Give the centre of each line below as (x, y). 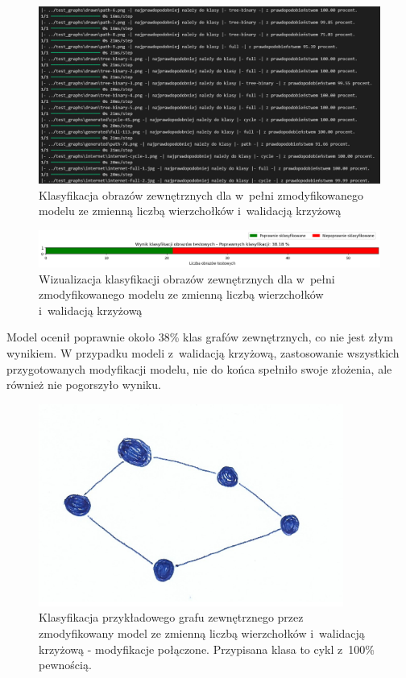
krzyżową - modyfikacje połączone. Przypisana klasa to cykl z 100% (207, 649)
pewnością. (65, 665)
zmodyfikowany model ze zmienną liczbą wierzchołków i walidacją (202, 633)
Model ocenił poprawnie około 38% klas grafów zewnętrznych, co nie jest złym (200, 337)
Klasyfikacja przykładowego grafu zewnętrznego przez (171, 617)
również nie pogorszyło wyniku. (84, 384)
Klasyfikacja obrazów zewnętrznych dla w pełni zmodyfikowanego (201, 194)
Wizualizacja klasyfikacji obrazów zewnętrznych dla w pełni (187, 278)
